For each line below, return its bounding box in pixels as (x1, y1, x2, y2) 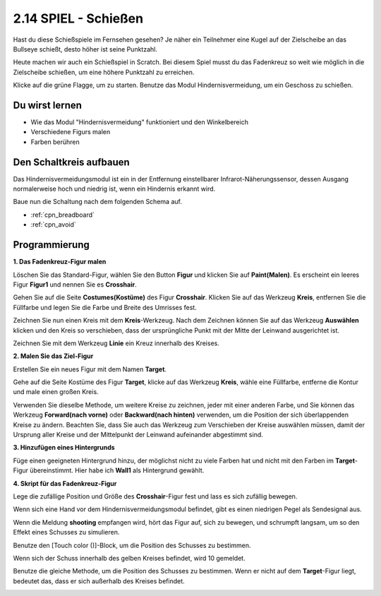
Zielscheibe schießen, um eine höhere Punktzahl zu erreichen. (13, 68, 195, 76)
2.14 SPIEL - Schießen (13, 11, 144, 26)
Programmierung (13, 239, 90, 251)
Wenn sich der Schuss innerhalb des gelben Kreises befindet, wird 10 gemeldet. (13, 554, 246, 562)
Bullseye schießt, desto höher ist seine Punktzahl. (13, 44, 158, 53)
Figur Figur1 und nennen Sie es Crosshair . (13, 280, 137, 289)
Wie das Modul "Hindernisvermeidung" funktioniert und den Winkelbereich (30, 118, 248, 126)
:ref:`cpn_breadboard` (30, 210, 95, 219)
